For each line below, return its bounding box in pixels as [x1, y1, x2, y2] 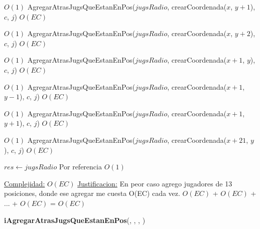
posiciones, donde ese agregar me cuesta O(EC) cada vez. [4, 188, 180, 198]
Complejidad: [4, 178, 45, 188]
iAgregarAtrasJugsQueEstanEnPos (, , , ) [4, 214, 146, 225]
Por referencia [59, 161, 102, 172]
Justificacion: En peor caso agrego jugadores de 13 [77, 178, 232, 188]
